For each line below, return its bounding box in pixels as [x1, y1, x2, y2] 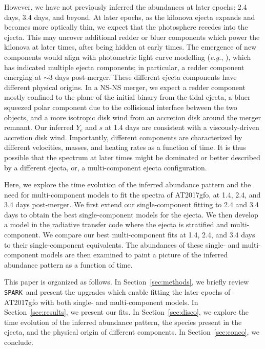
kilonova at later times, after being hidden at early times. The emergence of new [4, 41, 257, 52]
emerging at [4, 72, 42, 82]
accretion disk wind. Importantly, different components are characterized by [4, 132, 242, 142]
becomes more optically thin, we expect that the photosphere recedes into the [4, 21, 248, 32]
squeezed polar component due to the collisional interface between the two [4, 101, 237, 112]
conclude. [4, 337, 33, 347]
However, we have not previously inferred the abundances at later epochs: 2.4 [4, 2, 247, 12]
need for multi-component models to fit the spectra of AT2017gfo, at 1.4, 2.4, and [4, 189, 261, 200]
